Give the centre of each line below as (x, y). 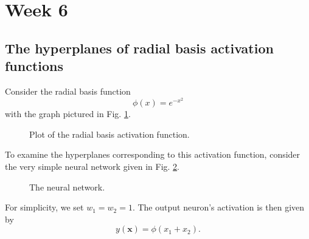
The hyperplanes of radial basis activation (139, 48)
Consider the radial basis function (68, 91)
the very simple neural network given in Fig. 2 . (92, 166)
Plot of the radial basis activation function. (109, 134)
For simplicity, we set (44, 207)
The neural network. (67, 187)
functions (34, 66)
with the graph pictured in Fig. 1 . (68, 114)
